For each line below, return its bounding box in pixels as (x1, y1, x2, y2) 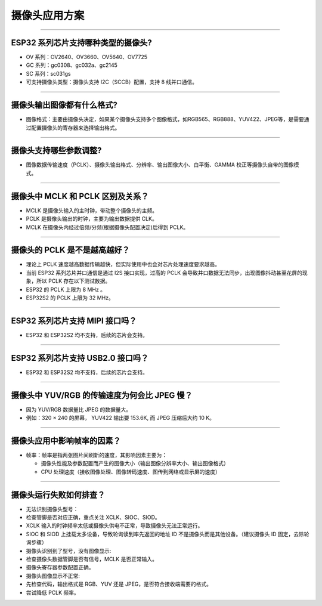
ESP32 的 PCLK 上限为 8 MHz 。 (26, 286, 106, 293)
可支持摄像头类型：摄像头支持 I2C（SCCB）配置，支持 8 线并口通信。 (26, 78, 198, 86)
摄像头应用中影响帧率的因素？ (11, 435, 121, 446)
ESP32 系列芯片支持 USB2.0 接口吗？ (11, 353, 149, 363)
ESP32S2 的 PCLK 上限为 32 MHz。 (26, 294, 114, 301)
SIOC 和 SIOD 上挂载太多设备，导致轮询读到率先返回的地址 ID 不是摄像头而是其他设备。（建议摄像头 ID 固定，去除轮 (26, 530, 309, 537)
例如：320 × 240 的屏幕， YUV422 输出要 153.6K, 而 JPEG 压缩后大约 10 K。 (26, 415, 215, 422)
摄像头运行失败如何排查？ (11, 490, 106, 500)
